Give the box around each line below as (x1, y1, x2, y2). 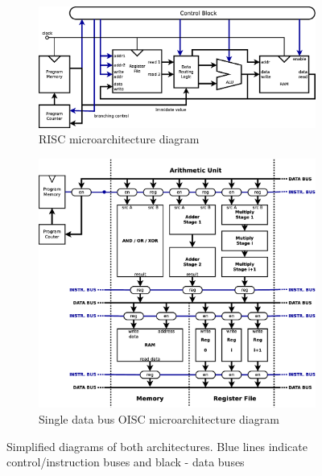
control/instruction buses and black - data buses (6, 453, 245, 470)
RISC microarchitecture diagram (39, 130, 200, 147)
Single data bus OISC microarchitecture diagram (39, 411, 279, 427)
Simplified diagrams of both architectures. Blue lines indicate (6, 437, 308, 454)
